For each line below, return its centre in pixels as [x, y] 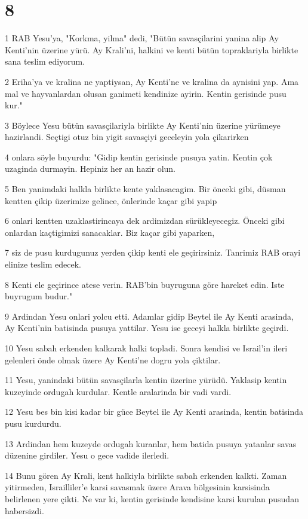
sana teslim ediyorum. [45, 61]
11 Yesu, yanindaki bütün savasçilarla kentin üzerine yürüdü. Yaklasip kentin [146, 380]
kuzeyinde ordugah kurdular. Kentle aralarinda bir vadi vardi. [118, 391]
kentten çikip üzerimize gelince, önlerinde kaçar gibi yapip [111, 200]
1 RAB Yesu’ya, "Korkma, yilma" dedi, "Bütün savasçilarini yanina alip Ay [142, 38]
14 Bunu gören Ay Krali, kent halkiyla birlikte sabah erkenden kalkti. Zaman [146, 475]
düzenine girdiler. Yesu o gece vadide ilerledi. [87, 455]
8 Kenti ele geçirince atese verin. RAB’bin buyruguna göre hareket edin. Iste [145, 284]
